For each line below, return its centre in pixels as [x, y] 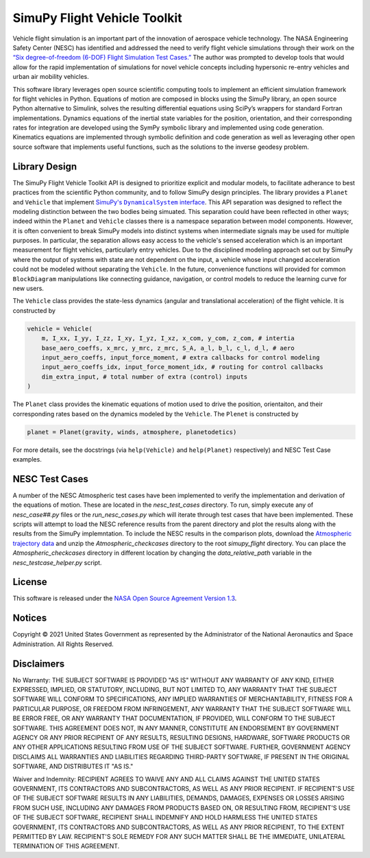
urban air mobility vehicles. [51, 77]
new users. [28, 289]
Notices [30, 618]
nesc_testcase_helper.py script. [57, 562]
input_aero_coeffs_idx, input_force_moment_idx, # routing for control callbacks [182, 367]
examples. [27, 459]
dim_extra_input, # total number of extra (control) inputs [145, 377]
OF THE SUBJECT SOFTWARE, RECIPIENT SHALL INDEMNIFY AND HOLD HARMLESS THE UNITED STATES [165, 818]
